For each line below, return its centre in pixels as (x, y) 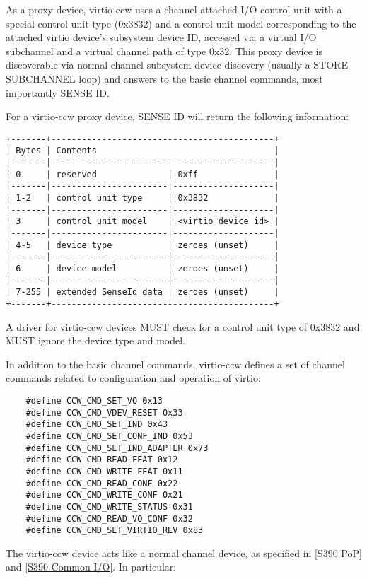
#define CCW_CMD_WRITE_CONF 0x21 (104, 495)
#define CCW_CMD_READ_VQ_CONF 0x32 (109, 519)
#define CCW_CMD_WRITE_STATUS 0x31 (109, 507)
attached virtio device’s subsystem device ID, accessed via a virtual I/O (161, 37)
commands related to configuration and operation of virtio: (133, 378)
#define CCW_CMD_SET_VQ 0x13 (94, 400)
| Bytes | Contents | (142, 151)
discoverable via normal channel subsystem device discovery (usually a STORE (177, 65)
